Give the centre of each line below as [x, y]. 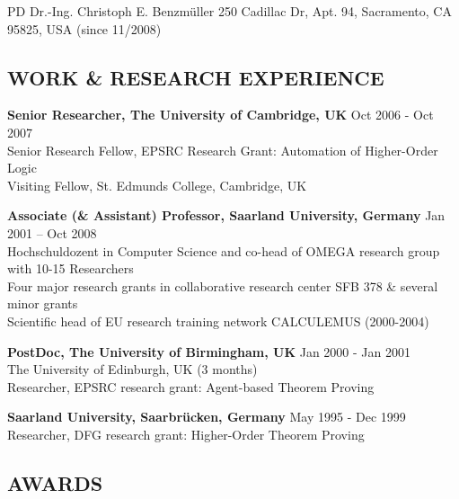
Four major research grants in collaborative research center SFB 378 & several [223, 285]
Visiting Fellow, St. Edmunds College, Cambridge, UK [157, 185]
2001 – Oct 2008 [52, 232]
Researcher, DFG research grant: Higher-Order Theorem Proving [186, 434]
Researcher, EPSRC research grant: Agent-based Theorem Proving [191, 386]
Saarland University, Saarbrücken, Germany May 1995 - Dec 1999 [207, 417]
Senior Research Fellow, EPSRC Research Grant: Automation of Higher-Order [223, 150]
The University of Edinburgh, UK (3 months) [132, 369]
